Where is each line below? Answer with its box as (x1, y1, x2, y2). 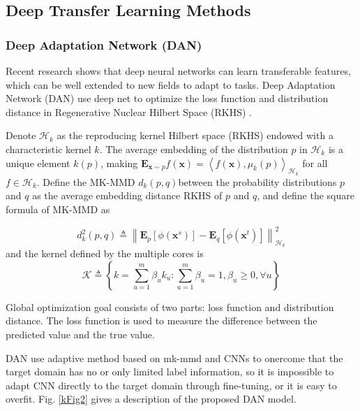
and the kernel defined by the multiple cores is (6, 246, 204, 261)
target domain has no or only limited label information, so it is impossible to (6, 364, 334, 379)
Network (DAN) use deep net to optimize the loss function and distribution (6, 91, 329, 106)
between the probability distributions (178, 174, 337, 189)
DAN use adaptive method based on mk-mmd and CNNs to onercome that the (6, 350, 343, 365)
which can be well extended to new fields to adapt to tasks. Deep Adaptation (6, 77, 336, 92)
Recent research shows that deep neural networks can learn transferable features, (6, 64, 351, 78)
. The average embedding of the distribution (99, 141, 288, 156)
